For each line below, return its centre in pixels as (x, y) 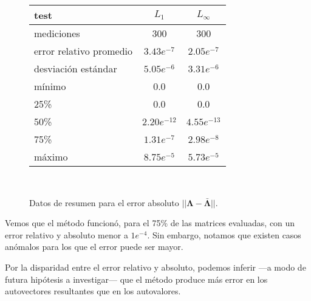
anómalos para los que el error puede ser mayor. (94, 247)
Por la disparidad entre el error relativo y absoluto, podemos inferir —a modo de (155, 267)
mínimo (50, 86)
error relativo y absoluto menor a (67, 234)
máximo (51, 157)
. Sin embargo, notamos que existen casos (224, 234)
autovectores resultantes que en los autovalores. (93, 291)
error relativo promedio (84, 51)
